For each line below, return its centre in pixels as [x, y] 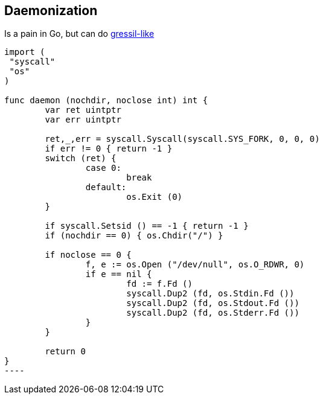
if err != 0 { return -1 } [109, 149]
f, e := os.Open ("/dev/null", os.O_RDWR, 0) [195, 265]
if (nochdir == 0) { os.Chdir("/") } [134, 236]
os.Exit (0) [155, 197]
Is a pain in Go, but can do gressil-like [79, 34]
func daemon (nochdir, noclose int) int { [106, 101]
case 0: [103, 168]
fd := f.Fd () [159, 284]
